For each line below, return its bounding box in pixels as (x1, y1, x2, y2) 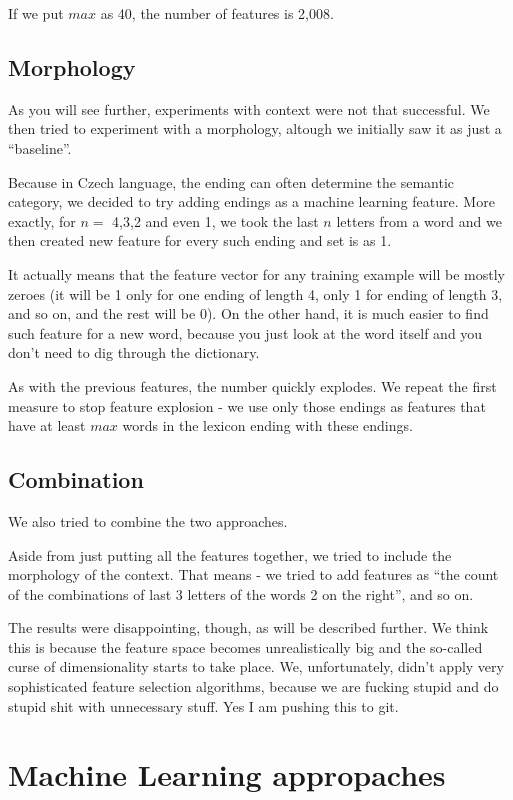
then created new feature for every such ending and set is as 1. (8, 230, 392, 251)
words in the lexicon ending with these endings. (122, 415, 413, 436)
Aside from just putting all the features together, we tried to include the (8, 544, 452, 565)
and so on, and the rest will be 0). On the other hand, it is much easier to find (8, 303, 489, 324)
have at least (8, 415, 86, 436)
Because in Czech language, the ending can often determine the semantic (8, 171, 454, 192)
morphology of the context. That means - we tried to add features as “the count (8, 564, 499, 585)
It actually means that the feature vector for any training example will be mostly (8, 263, 505, 284)
